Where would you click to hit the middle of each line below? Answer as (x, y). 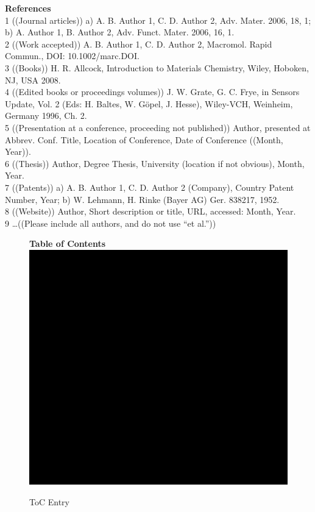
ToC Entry (49, 501)
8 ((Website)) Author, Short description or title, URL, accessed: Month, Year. (150, 211)
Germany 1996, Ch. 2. (46, 116)
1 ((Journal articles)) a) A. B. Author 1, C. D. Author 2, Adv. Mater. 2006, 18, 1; (158, 20)
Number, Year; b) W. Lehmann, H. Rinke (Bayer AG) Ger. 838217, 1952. (142, 199)
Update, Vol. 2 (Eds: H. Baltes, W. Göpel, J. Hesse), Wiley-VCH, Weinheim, (149, 103)
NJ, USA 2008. (33, 80)
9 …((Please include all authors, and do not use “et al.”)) (111, 223)
